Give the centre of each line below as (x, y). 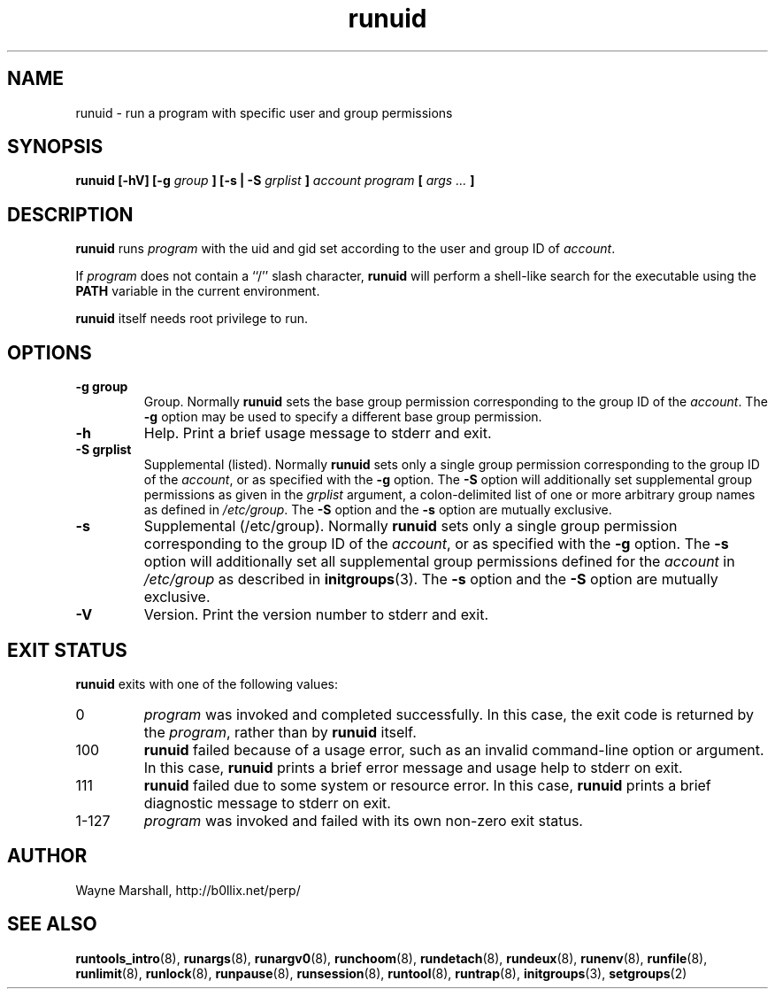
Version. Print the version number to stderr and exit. (316, 615)
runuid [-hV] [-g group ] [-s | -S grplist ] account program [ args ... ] (275, 181)
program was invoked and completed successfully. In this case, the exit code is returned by (449, 714)
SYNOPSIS (55, 147)
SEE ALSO (52, 924)
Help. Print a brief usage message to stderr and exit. (318, 433)
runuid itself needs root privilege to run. (192, 319)
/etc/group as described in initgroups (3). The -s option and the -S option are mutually (431, 579)
